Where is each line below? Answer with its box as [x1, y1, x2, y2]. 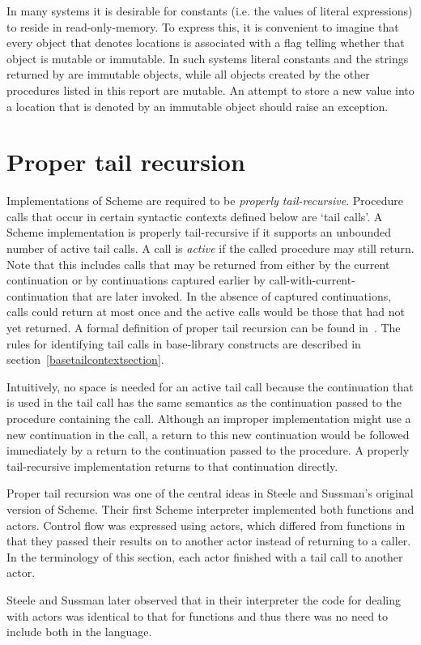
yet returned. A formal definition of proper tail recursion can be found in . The [6, 319, 401, 336]
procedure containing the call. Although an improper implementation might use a [6, 410, 411, 426]
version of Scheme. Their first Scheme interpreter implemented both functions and [6, 500, 415, 517]
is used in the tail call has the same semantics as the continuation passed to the [6, 394, 402, 411]
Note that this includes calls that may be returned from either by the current [6, 255, 390, 272]
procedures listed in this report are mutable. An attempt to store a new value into [6, 81, 415, 98]
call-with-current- [269, 271, 355, 288]
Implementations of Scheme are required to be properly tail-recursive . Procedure [6, 192, 403, 209]
